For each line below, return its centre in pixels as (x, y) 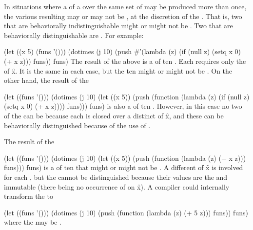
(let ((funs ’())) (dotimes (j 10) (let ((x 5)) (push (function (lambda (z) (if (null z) (127, 96)
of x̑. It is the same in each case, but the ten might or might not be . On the (118, 70)
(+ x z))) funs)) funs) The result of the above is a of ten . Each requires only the (125, 61)
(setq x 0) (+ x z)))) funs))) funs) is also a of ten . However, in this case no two (123, 106)
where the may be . (33, 222)
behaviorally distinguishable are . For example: (74, 35)
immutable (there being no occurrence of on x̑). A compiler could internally (117, 186)
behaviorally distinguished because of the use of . (77, 125)
